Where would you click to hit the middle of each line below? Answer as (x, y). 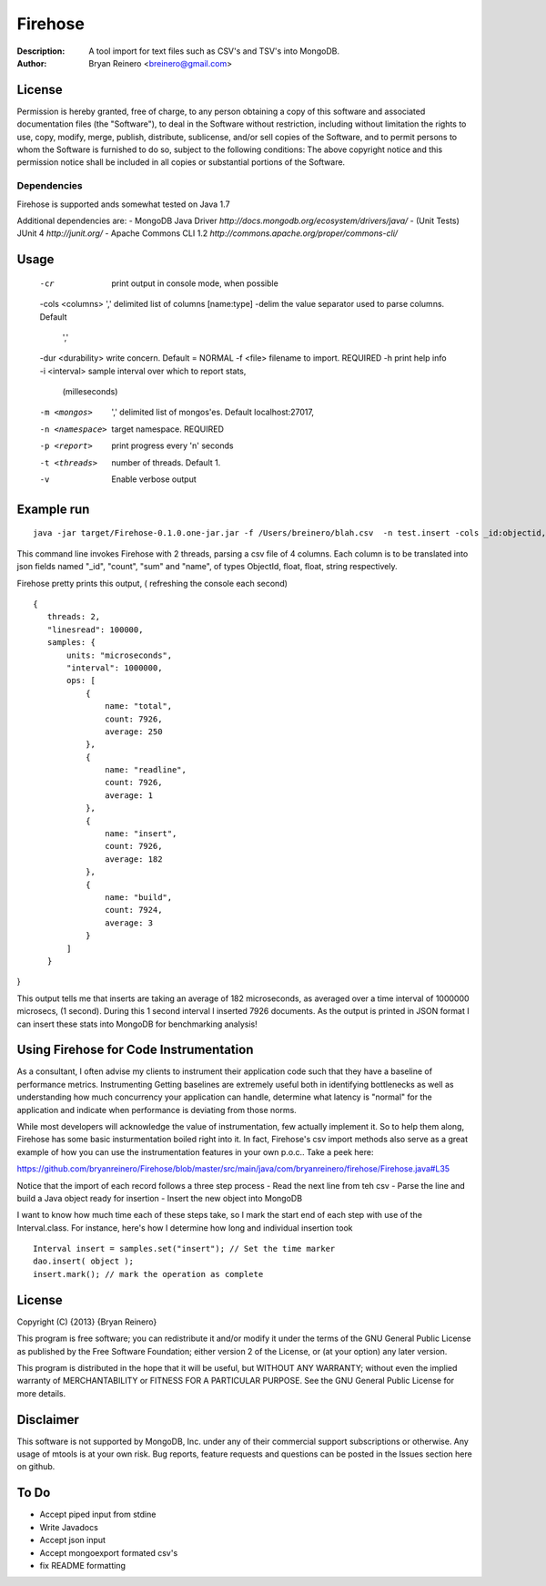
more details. (41, 1393)
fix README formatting (83, 1565)
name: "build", (139, 897)
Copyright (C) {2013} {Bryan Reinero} (87, 1322)
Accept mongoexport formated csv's (109, 1552)
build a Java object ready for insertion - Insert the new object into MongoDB (160, 1198)
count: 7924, (134, 910)
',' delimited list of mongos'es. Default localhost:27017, (212, 412)
